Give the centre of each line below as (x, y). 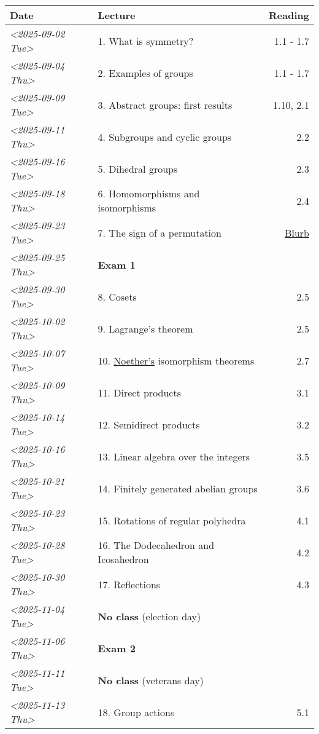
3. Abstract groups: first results (165, 105)
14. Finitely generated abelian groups (178, 488)
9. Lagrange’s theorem (145, 328)
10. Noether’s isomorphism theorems (176, 360)
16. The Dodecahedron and (156, 545)
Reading (289, 15)
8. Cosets (117, 296)
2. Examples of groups (145, 73)
